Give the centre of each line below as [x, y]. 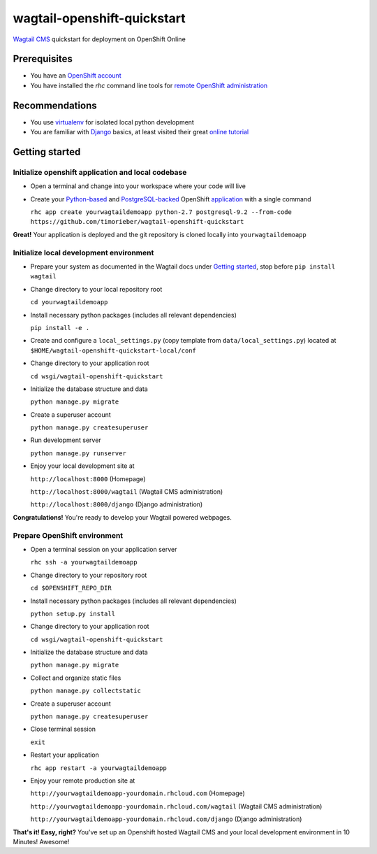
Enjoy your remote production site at [83, 781]
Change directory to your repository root [89, 575]
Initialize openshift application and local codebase [100, 172]
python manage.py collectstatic [86, 691]
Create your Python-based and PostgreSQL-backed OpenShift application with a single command [171, 199]
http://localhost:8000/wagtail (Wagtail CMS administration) [127, 492]
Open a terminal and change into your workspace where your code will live [138, 186]
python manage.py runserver [79, 453]
